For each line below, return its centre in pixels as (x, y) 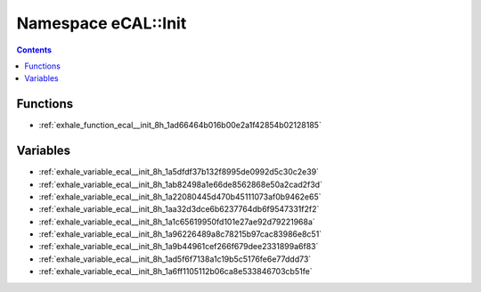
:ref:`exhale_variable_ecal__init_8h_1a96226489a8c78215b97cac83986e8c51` (180, 234)
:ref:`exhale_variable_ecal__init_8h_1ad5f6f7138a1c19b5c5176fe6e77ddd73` (175, 259)
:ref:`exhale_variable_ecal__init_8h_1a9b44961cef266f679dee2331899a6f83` (179, 247)
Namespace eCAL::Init (102, 23)
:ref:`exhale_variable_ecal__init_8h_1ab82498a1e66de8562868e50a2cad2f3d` (180, 184)
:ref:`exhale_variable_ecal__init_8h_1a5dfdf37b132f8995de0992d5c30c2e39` (179, 172)
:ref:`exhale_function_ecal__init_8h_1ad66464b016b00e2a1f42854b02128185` (180, 126)
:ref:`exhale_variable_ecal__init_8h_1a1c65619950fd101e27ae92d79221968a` (177, 222)
